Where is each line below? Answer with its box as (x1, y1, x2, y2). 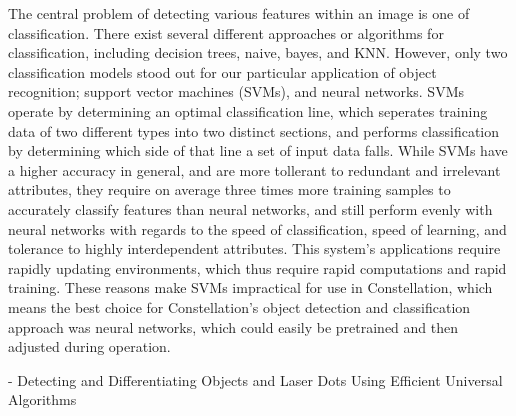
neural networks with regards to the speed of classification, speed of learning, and (8, 218, 507, 239)
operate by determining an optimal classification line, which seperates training (8, 100, 488, 121)
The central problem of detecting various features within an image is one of (8, 3, 470, 23)
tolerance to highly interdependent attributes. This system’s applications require (8, 238, 501, 259)
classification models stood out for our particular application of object (8, 61, 437, 82)
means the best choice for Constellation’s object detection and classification (8, 296, 471, 317)
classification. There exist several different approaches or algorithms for (8, 22, 444, 43)
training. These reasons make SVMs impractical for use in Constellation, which (8, 277, 493, 298)
